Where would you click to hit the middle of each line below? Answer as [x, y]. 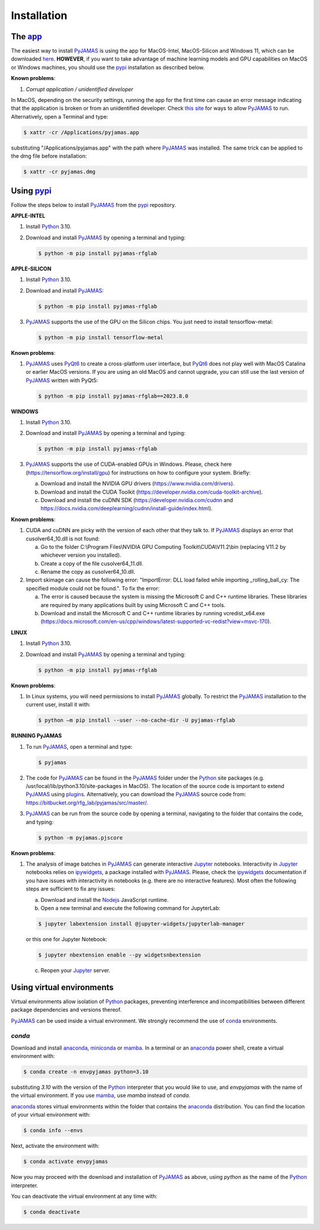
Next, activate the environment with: [55, 1146]
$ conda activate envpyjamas [66, 1162]
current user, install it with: [58, 705]
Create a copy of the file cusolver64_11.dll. [92, 563]
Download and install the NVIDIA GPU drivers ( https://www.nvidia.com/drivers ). [137, 484]
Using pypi [31, 191]
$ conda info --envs [53, 1131]
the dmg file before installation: [49, 156]
